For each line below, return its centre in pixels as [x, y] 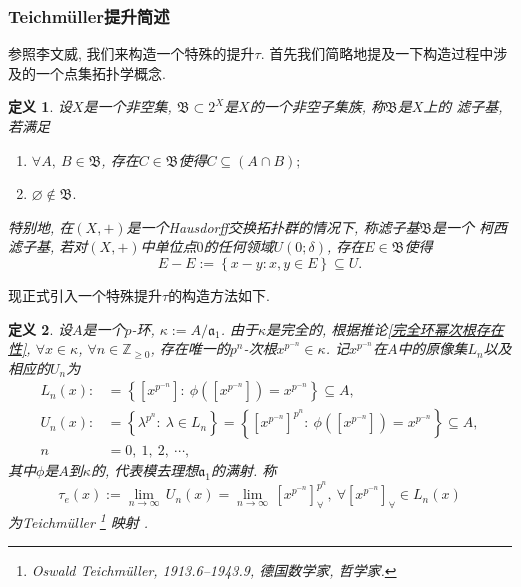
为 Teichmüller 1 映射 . [78, 520]
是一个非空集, [127, 106]
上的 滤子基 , [463, 106]
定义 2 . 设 [40, 328]
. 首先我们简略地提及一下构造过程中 [377, 53]
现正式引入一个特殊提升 [85, 294]
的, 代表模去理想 [144, 470]
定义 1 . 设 [40, 106]
